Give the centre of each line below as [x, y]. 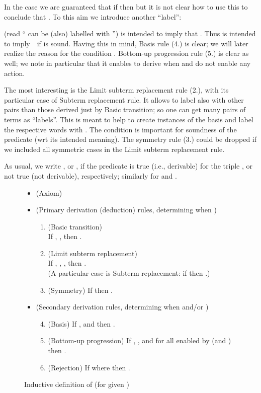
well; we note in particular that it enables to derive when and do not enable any [127, 63]
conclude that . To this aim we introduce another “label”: [93, 16]
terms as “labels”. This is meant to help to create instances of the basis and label [129, 119]
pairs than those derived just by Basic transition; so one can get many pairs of [125, 109]
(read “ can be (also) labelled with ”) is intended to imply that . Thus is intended [130, 33]
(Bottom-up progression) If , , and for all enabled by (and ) [140, 340]
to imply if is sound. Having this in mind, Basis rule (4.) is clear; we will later [126, 43]
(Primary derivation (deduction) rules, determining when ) [126, 210]
